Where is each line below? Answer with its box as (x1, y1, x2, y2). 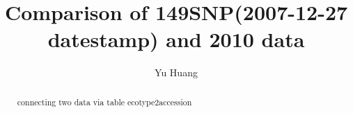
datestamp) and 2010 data (47, 25, 305, 53)
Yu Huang (155, 65, 198, 80)
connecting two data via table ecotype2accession (17, 96, 192, 107)
